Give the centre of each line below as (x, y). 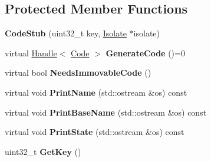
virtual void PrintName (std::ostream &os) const (96, 92)
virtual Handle (31, 53)
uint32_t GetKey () (43, 151)
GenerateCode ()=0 (145, 53)
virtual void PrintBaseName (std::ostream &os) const (106, 112)
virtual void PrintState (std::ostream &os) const (95, 132)
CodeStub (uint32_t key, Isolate (66, 33)
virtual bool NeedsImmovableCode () (78, 72)
